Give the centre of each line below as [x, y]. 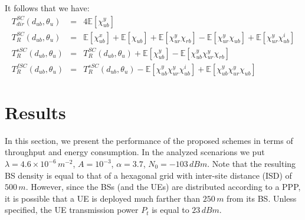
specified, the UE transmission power [72, 210]
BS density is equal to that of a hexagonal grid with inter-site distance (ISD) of [148, 175]
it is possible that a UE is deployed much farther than [103, 198]
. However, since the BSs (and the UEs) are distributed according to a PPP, [163, 187]
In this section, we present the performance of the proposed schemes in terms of [149, 140]
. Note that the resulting [252, 164]
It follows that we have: [47, 8]
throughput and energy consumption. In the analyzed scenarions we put [135, 152]
